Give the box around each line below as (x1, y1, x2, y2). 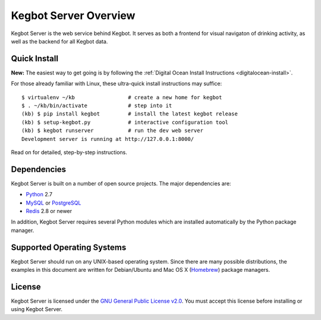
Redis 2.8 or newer (26, 208, 73, 215)
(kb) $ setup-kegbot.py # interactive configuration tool (21, 119, 229, 126)
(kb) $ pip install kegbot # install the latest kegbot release (21, 111, 238, 117)
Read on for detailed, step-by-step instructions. (11, 149, 127, 156)
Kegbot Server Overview (11, 9, 136, 22)
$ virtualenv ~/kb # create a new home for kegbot (21, 94, 222, 101)
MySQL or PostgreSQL (26, 199, 81, 206)
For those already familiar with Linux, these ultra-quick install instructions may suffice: (11, 80, 222, 87)
